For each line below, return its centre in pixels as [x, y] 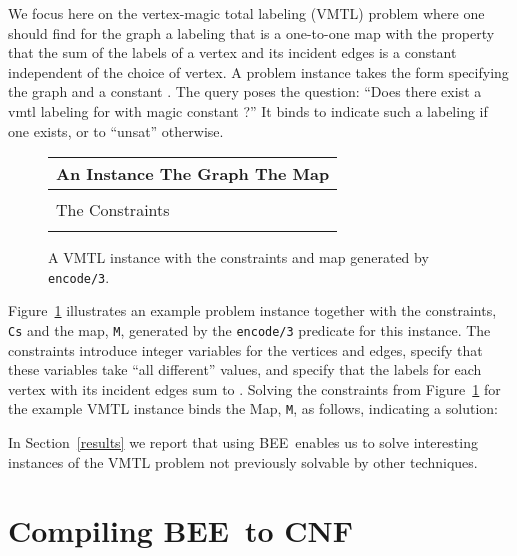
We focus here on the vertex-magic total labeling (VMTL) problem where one [246, 13]
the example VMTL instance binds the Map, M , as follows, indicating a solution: [253, 408]
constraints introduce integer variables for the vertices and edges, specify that [245, 349]
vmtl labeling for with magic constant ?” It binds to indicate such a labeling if [248, 110]
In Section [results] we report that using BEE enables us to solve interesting [243, 442]
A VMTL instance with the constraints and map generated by [238, 257]
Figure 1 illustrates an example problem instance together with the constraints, [252, 310]
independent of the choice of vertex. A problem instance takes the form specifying [258, 71]
